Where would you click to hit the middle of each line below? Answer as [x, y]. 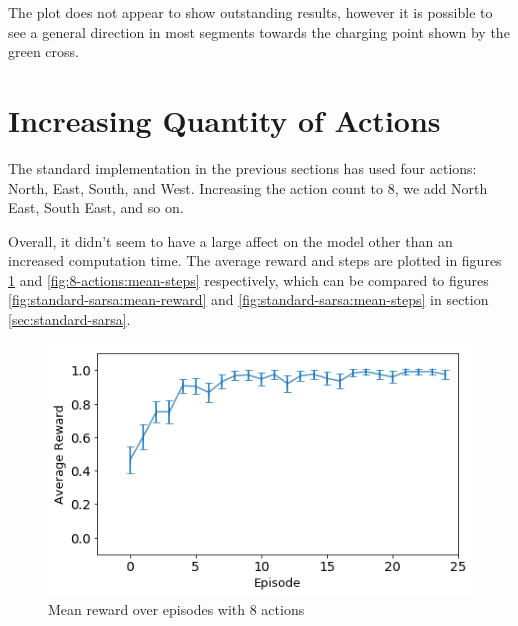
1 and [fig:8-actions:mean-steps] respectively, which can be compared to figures [248, 279]
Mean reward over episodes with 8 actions [176, 609]
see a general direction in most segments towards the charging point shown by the [259, 31]
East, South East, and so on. [96, 207]
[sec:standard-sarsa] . [69, 319]
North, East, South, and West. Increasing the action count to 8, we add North [248, 187]
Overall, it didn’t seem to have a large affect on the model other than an [230, 240]
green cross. [43, 51]
